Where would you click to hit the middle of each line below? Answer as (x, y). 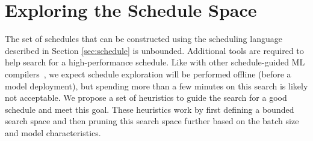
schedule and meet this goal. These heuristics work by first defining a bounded (150, 109)
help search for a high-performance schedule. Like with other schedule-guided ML (155, 62)
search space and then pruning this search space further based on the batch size (152, 121)
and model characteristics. (53, 132)
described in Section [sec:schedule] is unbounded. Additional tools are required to (154, 50)
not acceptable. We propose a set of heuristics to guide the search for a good (146, 97)
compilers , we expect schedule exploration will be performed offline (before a (148, 73)
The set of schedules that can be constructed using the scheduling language (144, 39)
